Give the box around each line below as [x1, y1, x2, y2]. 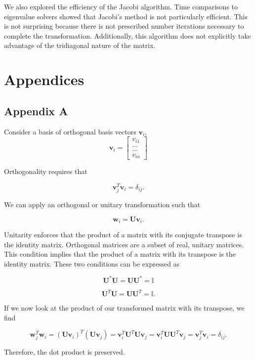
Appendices [4, 69, 85, 90]
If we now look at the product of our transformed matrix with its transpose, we [4, 303, 245, 313]
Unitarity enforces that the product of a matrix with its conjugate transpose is [4, 229, 242, 240]
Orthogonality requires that [4, 166, 87, 177]
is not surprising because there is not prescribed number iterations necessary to [4, 21, 244, 31]
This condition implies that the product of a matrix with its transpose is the [4, 249, 236, 259]
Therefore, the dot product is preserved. [4, 347, 125, 357]
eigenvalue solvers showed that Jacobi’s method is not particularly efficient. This [4, 11, 248, 21]
